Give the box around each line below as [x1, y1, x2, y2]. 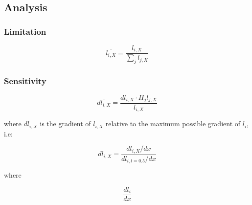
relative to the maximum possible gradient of [105, 118, 241, 129]
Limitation [4, 25, 46, 37]
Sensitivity [4, 75, 46, 87]
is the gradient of [40, 118, 91, 129]
